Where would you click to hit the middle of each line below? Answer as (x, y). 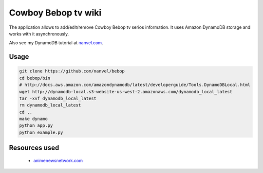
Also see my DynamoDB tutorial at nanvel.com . (56, 43)
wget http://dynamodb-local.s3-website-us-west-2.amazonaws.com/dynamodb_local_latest (126, 92)
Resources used (34, 148)
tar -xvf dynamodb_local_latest (58, 98)
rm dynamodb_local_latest (50, 105)
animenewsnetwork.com (58, 160)
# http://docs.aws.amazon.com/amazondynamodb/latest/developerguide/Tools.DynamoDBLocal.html (135, 85)
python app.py (36, 126)
